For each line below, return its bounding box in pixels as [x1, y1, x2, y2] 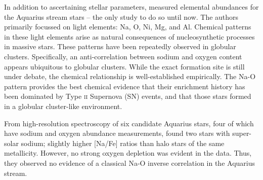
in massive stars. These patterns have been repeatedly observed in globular [4, 41, 236, 52]
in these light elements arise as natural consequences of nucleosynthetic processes [4, 31, 255, 42]
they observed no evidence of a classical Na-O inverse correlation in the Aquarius [4, 157, 255, 168]
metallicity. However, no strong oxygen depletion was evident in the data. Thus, [4, 148, 252, 158]
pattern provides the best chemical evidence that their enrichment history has [4, 81, 245, 91]
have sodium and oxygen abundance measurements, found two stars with [4, 128, 230, 138]
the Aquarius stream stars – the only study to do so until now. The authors [4, 11, 239, 22]
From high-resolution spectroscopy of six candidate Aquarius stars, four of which [4, 118, 254, 128]
